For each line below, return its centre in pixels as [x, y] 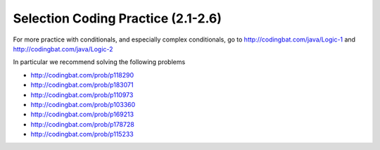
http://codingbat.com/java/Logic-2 [63, 49]
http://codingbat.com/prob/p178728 [83, 124]
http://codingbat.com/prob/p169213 [82, 114]
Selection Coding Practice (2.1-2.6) [117, 18]
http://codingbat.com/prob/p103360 [83, 104]
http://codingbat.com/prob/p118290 [82, 75]
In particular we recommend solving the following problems [99, 62]
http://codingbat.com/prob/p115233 [82, 135]
